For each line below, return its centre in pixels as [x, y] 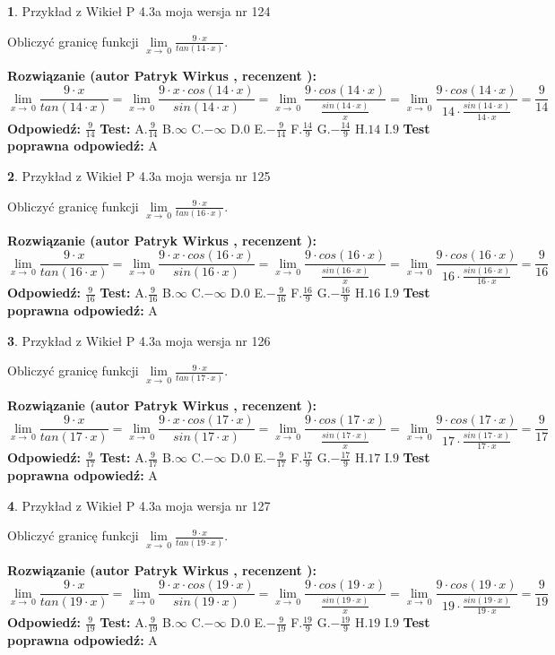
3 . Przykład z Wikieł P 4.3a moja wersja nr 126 [139, 340]
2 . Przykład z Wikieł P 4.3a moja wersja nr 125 [139, 175]
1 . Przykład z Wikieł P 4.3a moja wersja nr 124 [139, 11]
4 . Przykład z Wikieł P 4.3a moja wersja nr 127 [139, 505]
